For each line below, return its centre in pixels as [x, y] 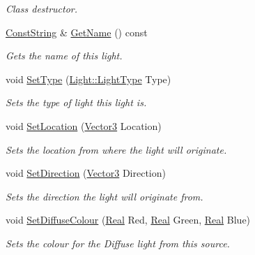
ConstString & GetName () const [77, 32]
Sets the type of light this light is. [76, 102]
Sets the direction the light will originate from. [105, 196]
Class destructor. [42, 8]
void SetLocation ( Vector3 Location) [84, 125]
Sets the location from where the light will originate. [116, 149]
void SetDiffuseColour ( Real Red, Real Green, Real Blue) [128, 220]
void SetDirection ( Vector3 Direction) [86, 173]
